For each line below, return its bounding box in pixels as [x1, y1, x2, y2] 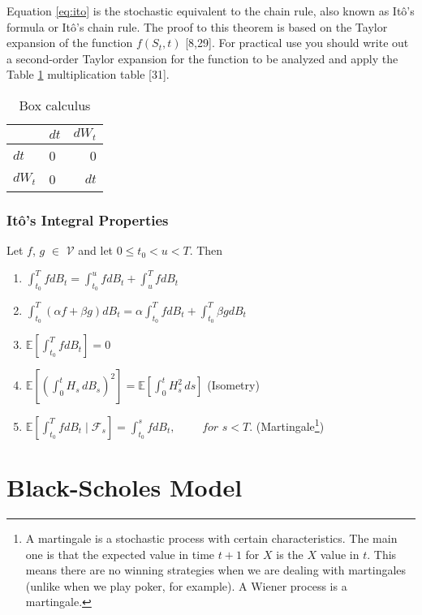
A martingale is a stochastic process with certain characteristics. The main [25, 529, 398, 546]
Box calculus [19, 95, 91, 114]
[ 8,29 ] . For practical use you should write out [185, 34, 409, 51]
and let [78, 242, 114, 259]
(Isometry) [207, 376, 260, 394]
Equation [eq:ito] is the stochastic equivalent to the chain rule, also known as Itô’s [6, 2, 415, 19]
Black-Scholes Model [6, 470, 243, 503]
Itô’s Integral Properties [6, 209, 169, 230]
